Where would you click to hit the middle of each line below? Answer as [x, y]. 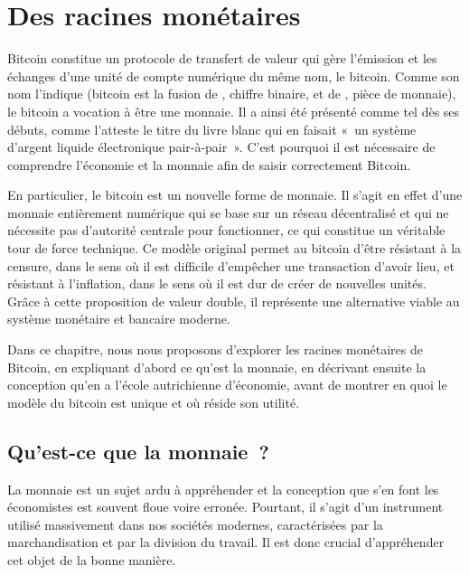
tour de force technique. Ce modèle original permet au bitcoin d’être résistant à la [234, 248]
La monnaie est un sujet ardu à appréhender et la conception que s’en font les [223, 489]
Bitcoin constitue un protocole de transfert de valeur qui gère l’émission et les [222, 58]
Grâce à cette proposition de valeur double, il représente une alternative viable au [234, 301]
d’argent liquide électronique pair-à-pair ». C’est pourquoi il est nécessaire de [221, 147]
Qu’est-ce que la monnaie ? [138, 451]
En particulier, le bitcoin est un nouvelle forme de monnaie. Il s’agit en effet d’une [235, 195]
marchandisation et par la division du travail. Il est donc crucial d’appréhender [226, 542]
